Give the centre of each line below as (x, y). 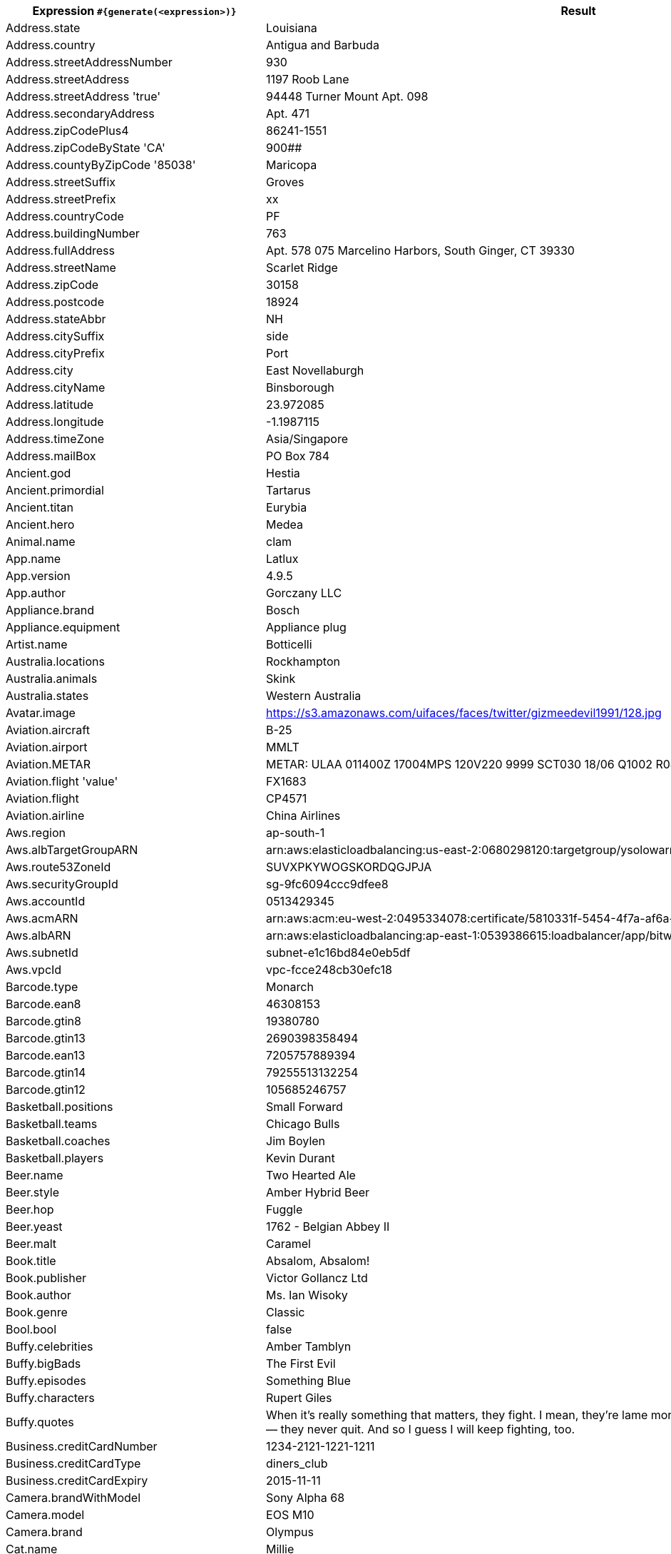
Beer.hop (30, 1209)
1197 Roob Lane (308, 79)
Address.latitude (50, 405)
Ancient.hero (40, 524)
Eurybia (287, 507)
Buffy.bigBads (43, 1363)
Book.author (39, 1295)
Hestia (283, 473)
